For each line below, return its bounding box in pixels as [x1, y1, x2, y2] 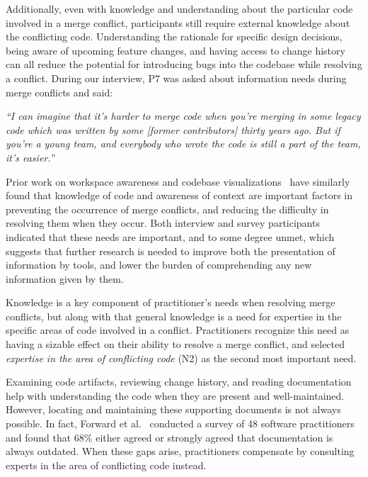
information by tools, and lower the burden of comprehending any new [6, 257, 312, 272]
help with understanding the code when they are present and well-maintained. [6, 388, 345, 403]
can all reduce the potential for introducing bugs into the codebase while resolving [6, 57, 362, 72]
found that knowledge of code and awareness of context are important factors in [6, 188, 352, 203]
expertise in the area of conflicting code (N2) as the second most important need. [6, 350, 357, 365]
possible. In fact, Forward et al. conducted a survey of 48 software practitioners [6, 416, 355, 431]
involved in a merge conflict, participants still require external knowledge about [6, 15, 350, 30]
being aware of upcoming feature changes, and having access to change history [6, 43, 345, 57]
